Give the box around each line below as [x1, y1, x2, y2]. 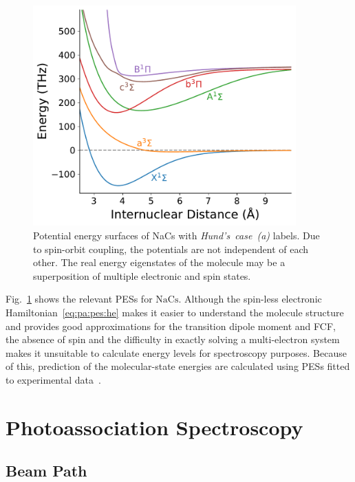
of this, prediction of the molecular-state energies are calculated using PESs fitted [6, 359, 350, 373]
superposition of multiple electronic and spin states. [33, 268, 251, 283]
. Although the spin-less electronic [178, 292, 322, 306]
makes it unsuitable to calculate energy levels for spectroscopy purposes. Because [6, 345, 347, 360]
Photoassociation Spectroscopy [6, 413, 303, 441]
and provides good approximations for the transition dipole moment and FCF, [6, 318, 336, 333]
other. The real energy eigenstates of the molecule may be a [33, 255, 286, 270]
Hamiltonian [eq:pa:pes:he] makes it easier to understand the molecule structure [6, 305, 344, 320]
